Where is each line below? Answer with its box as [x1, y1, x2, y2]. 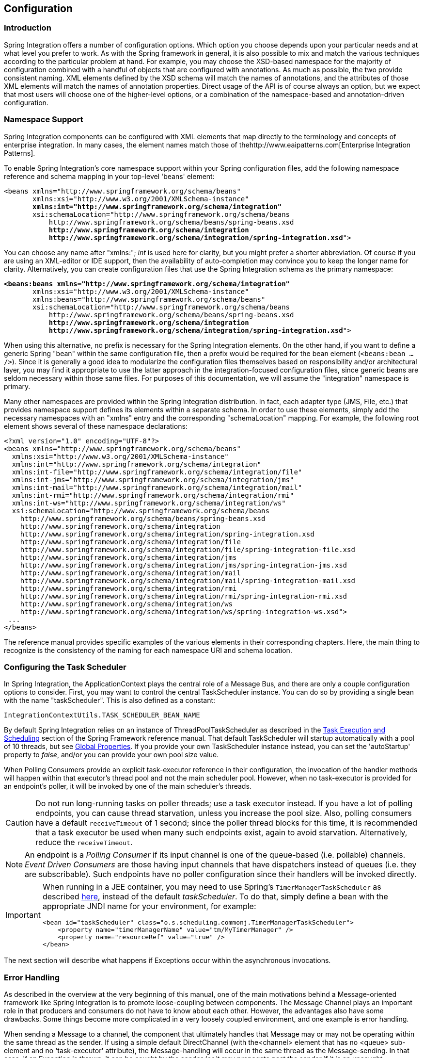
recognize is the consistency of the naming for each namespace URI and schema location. [4, 646, 292, 654]
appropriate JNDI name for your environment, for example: [42, 901, 256, 912]
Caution [5, 818, 34, 828]
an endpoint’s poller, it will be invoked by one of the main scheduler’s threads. [4, 782, 251, 791]
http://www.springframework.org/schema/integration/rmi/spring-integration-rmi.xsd [20, 592, 347, 600]
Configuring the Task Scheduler [4, 662, 126, 672]
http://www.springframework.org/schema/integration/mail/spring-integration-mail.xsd [20, 576, 355, 585]
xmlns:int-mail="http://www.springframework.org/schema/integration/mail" [12, 483, 302, 491]
